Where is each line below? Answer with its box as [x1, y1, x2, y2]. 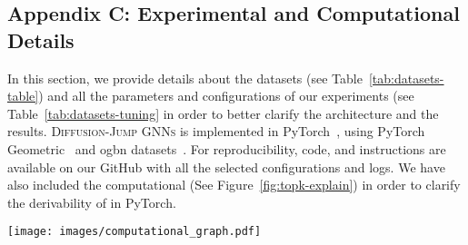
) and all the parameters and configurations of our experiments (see [38, 86, 414, 105]
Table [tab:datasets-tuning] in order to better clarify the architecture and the [7, 103, 439, 122]
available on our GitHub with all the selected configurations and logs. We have [7, 157, 445, 176]
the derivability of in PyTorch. [7, 192, 176, 211]
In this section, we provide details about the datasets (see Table [7, 68, 363, 87]
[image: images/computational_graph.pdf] [7, 225, 262, 239]
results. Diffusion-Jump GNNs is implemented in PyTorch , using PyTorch [7, 122, 425, 141]
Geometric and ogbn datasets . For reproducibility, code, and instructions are [7, 139, 446, 158]
